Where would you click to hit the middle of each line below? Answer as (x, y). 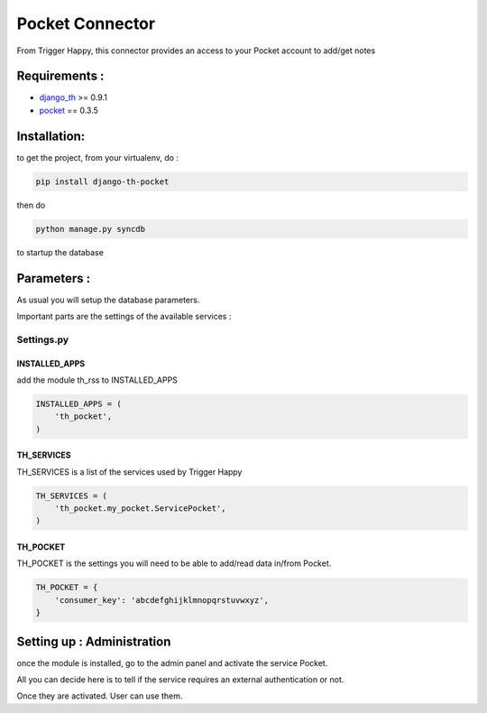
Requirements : (60, 76)
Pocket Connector (86, 23)
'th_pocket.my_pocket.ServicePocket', (140, 509)
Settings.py (43, 339)
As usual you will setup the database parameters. (108, 300)
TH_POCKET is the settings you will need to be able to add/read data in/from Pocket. (174, 563)
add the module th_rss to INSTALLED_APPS (97, 380)
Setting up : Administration (94, 641)
